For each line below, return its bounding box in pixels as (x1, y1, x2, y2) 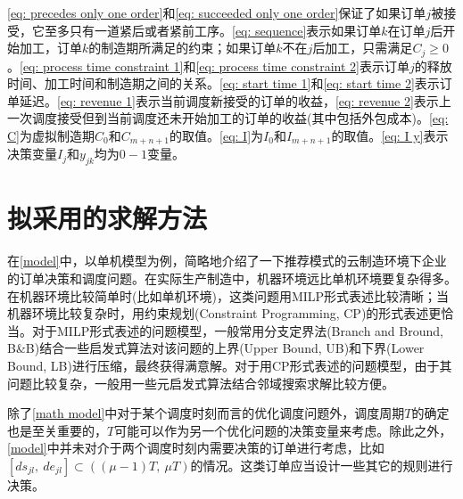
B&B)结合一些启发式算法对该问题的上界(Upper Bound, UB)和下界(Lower (7, 339, 425, 357)
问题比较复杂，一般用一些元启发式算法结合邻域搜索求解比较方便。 (7, 373, 394, 392)
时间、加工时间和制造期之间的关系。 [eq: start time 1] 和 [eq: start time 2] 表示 (7, 74, 440, 93)
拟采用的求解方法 (7, 200, 208, 236)
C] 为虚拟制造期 (7, 127, 95, 145)
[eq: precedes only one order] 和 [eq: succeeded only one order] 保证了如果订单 (7, 4, 426, 21)
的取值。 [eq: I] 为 (169, 127, 264, 145)
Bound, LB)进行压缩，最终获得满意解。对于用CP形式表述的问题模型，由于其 (7, 356, 452, 374)
